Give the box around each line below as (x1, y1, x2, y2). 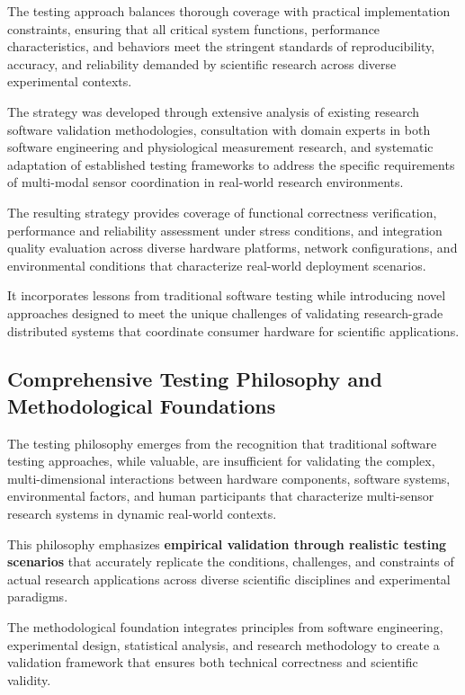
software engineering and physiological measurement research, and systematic (7, 138, 434, 156)
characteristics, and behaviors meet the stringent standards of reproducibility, (7, 37, 435, 56)
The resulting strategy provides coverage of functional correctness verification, (7, 202, 437, 221)
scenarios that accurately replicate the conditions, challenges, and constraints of (7, 552, 454, 571)
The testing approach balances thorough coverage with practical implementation (7, 2, 451, 20)
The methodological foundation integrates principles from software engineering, (7, 618, 443, 637)
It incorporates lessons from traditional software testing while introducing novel (7, 286, 446, 305)
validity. (7, 670, 51, 689)
